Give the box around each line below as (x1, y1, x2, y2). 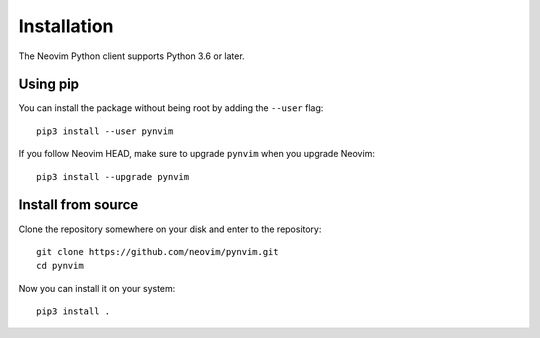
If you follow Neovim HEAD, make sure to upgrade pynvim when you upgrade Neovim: (18, 148, 375, 160)
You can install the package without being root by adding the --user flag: (18, 102, 324, 114)
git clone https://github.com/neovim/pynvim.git (36, 246, 279, 257)
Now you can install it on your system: (18, 282, 176, 294)
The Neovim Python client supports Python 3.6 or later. (18, 50, 245, 62)
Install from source (18, 196, 139, 214)
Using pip (18, 76, 80, 93)
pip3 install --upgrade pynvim (36, 171, 190, 182)
